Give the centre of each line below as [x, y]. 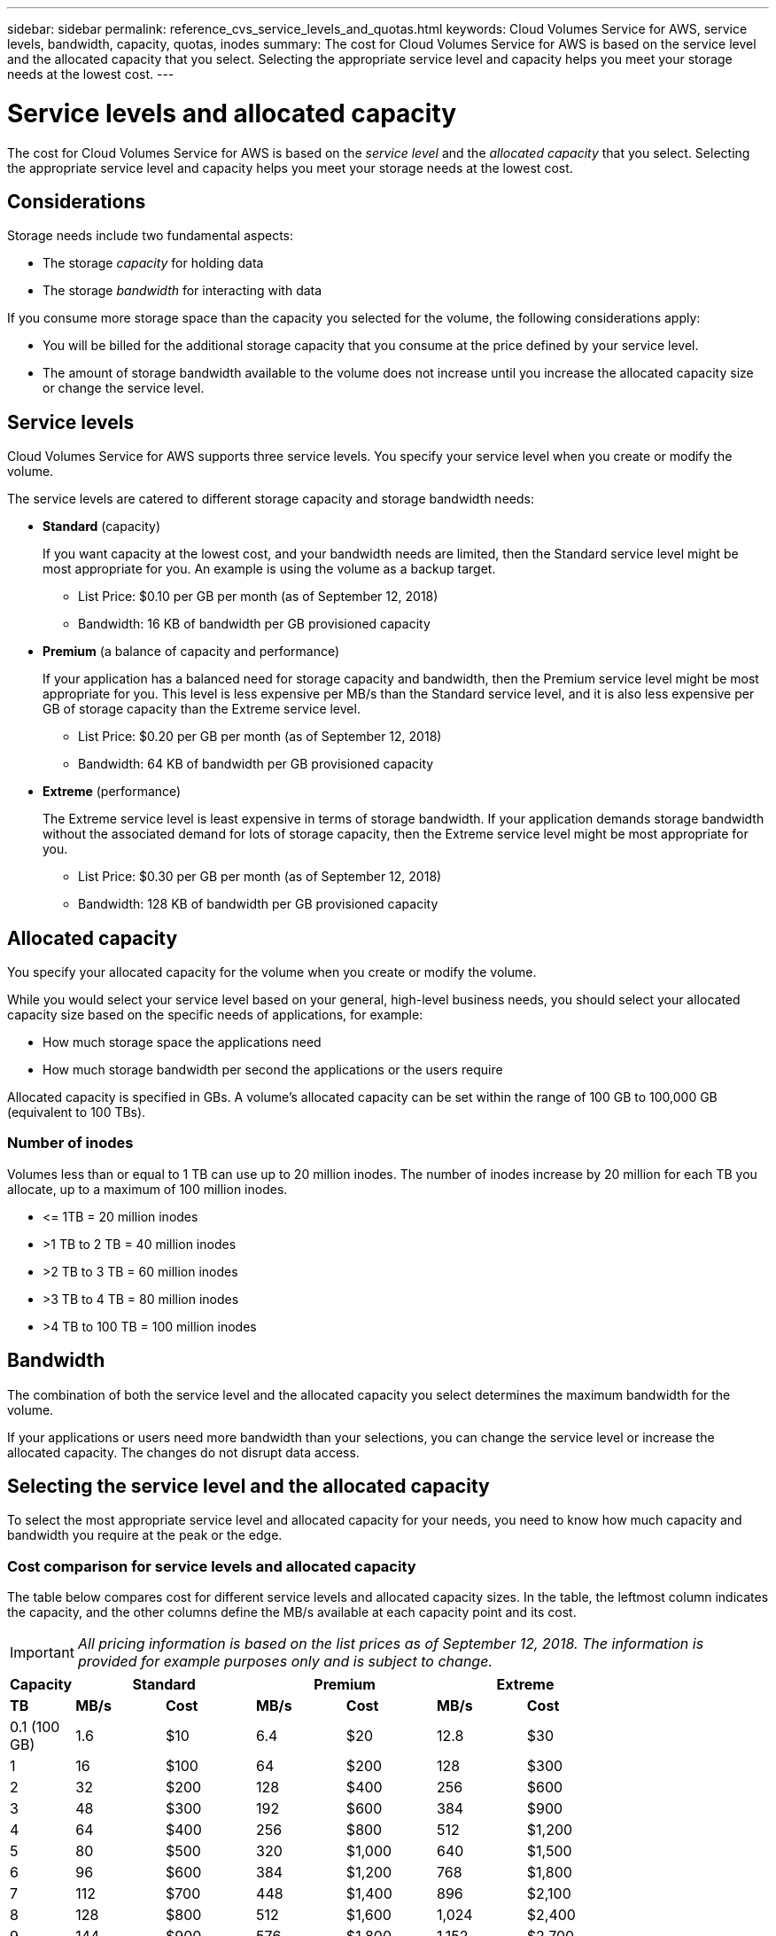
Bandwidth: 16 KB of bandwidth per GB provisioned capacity [254, 624]
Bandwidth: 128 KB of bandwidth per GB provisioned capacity [258, 904]
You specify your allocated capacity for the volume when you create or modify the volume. [272, 972]
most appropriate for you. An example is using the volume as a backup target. [269, 569]
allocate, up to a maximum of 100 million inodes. [147, 1189]
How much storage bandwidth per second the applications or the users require [273, 1070]
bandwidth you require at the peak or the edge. [145, 1535]
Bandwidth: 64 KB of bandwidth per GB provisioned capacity [256, 764]
